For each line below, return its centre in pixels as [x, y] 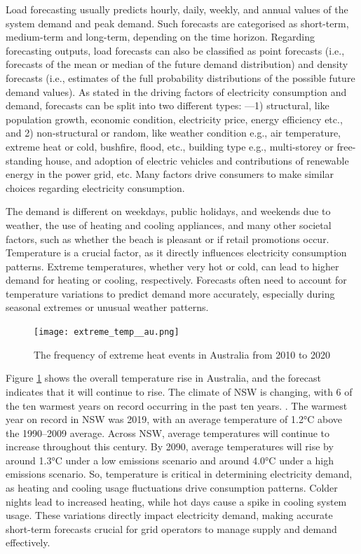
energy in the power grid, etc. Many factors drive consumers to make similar [170, 174]
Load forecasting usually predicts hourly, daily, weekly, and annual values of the [177, 9]
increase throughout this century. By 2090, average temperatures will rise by [170, 446]
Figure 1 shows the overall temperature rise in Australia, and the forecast [164, 378]
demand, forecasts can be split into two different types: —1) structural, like [168, 105]
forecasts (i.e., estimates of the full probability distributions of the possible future [180, 77]
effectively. [28, 542]
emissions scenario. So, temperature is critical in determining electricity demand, [179, 474]
